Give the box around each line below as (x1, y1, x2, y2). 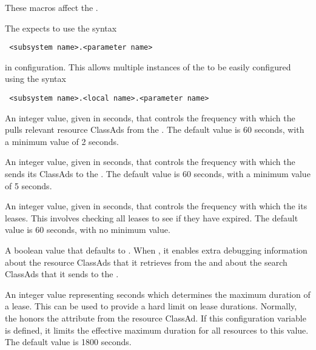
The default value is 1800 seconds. (5, 335, 132, 348)
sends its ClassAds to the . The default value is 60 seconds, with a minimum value (5, 167, 311, 180)
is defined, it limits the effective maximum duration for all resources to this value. (5, 323, 309, 336)
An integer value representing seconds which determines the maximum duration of (5, 288, 311, 300)
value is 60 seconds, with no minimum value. (5, 223, 170, 236)
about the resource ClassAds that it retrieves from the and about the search (5, 255, 287, 268)
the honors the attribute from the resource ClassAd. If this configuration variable (5, 312, 306, 324)
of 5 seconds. (5, 179, 52, 192)
